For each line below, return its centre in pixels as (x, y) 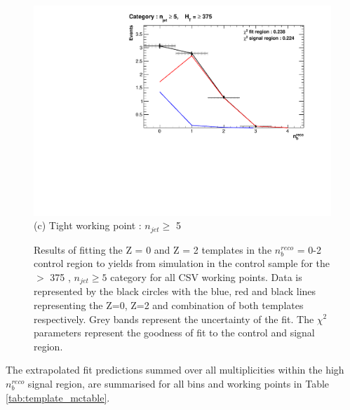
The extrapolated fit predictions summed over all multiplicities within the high (175, 370)
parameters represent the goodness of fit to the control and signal (174, 333)
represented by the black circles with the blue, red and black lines (175, 291)
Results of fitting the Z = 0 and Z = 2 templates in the (153, 249)
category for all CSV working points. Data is (206, 276)
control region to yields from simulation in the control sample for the (182, 263)
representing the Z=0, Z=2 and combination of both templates (169, 305)
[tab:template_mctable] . (58, 397)
